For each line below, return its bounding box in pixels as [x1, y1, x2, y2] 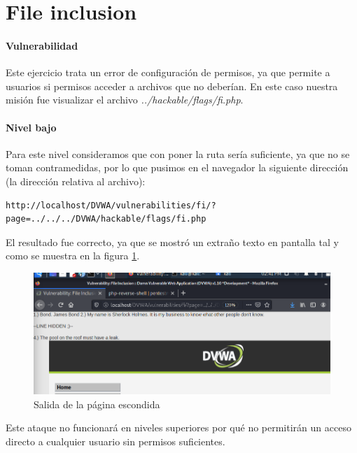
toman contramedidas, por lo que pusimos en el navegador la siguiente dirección [6, 160, 349, 175]
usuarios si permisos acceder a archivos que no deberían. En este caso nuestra [6, 78, 338, 93]
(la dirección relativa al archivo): [6, 173, 146, 188]
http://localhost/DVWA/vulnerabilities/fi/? [6, 200, 216, 210]
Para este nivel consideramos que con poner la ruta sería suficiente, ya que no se [6, 146, 350, 161]
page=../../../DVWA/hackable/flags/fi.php [6, 214, 206, 224]
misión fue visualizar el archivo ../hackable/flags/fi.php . [6, 92, 244, 107]
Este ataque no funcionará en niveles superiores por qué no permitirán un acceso [6, 420, 351, 435]
